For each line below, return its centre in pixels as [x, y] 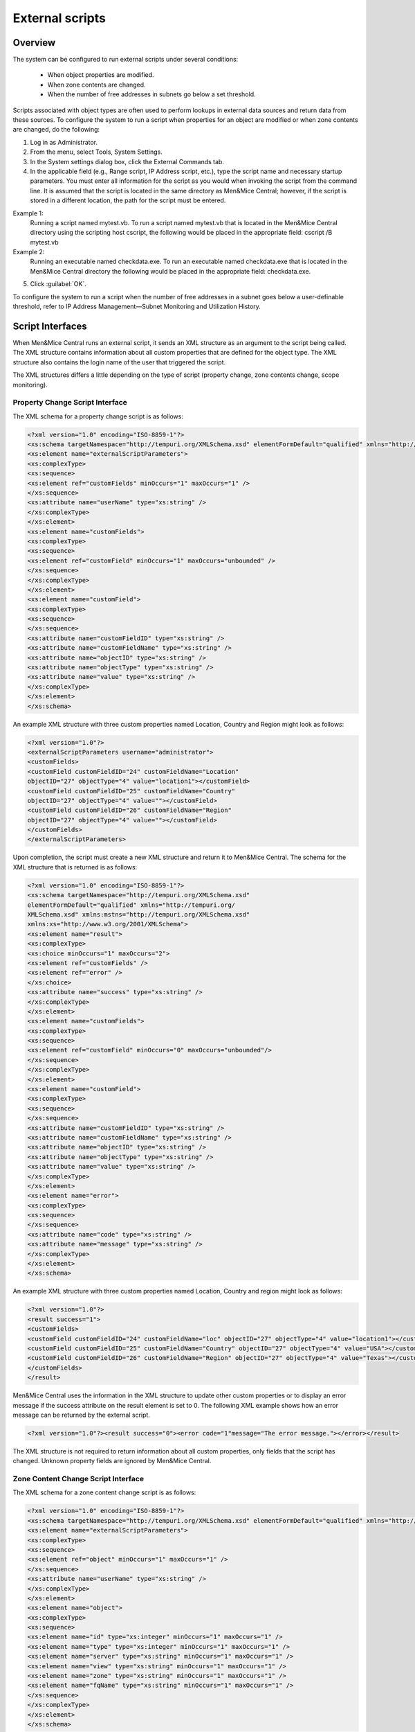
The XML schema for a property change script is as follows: [98, 416]
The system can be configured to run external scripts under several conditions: [126, 60]
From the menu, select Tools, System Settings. [96, 152]
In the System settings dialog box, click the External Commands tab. [127, 161]
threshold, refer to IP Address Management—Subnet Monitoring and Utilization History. [137, 307]
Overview [34, 43]
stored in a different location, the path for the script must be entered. [128, 200]
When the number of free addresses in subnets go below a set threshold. [151, 94]
